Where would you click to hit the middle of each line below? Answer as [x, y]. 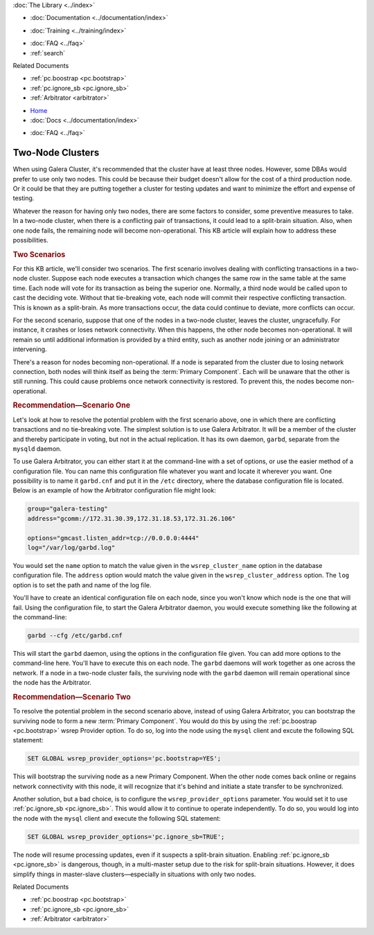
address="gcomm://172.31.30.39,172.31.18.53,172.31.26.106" [132, 518]
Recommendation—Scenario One [72, 405]
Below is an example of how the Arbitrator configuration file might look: [114, 490]
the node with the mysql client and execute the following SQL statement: [117, 818]
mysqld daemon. [37, 448]
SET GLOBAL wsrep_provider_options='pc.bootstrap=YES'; [124, 759]
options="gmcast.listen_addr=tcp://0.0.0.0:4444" [113, 538]
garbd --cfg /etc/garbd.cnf [75, 635]
